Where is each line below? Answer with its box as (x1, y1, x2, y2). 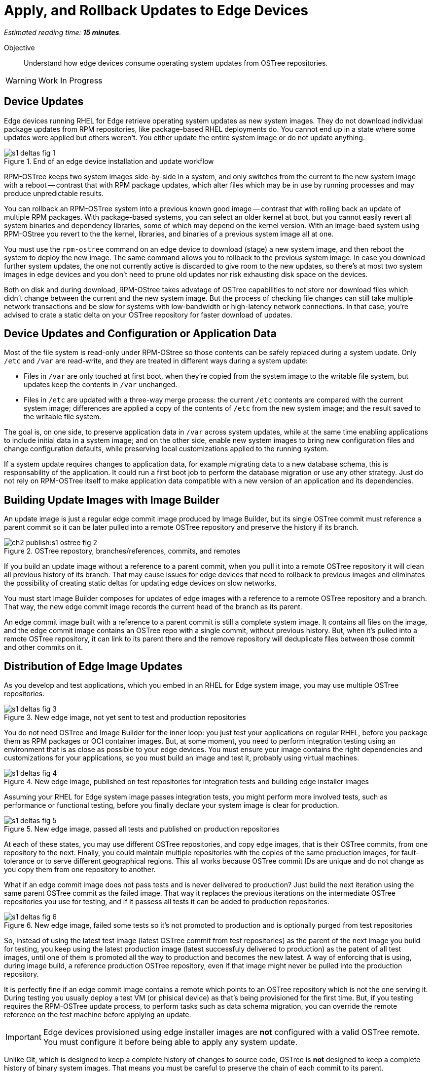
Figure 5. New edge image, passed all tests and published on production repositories (4, 825, 280, 834)
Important (5, 1032, 41, 1042)
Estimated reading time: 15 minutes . (4, 28, 121, 37)
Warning (5, 75, 36, 85)
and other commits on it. (4, 643, 83, 652)
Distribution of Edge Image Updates (4, 660, 183, 673)
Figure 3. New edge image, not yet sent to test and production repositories (4, 713, 246, 722)
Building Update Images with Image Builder (4, 493, 220, 506)
